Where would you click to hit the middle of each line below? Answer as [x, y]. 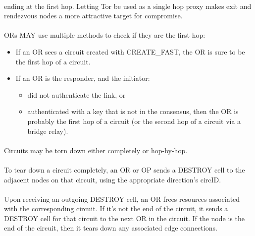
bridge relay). [48, 131]
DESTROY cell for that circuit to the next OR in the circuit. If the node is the [124, 218]
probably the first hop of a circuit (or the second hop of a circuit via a [134, 121]
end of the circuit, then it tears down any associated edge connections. [111, 228]
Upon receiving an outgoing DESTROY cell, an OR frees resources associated [122, 199]
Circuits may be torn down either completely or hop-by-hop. [96, 150]
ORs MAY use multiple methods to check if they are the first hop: [105, 35]
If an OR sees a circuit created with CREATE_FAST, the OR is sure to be [130, 51]
